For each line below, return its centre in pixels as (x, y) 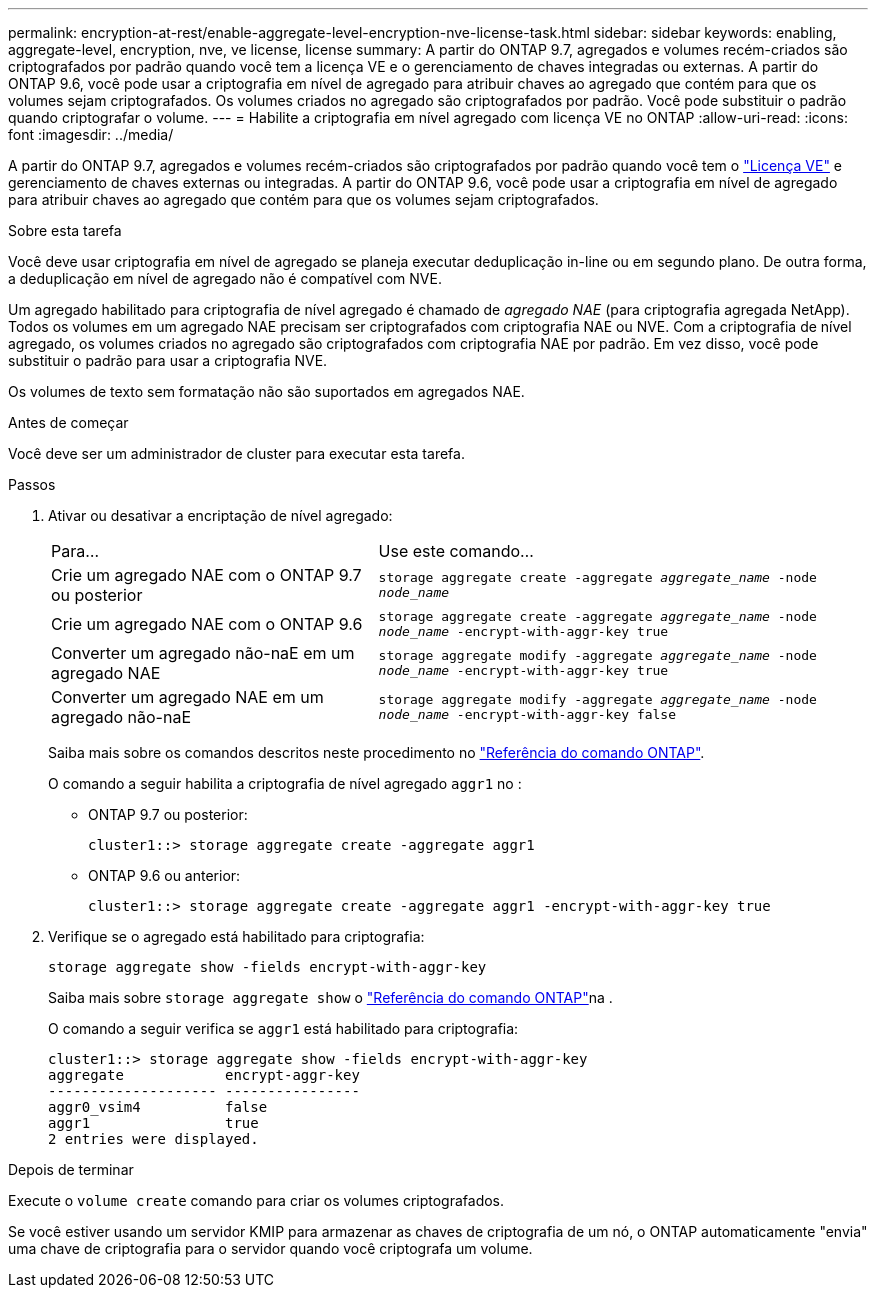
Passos (32, 484)
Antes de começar (68, 422)
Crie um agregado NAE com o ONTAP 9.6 (207, 624)
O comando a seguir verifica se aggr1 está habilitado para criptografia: (283, 1028)
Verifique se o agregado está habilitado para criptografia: (236, 936)
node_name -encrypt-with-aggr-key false (527, 714)
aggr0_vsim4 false (158, 1107)
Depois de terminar (71, 1169)
